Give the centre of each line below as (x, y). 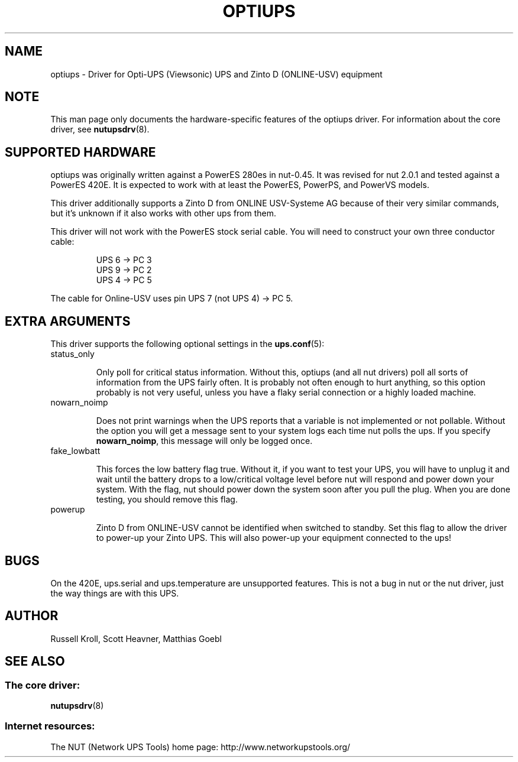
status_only (72, 354)
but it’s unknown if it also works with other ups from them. (164, 213)
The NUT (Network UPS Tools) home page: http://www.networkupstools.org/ (200, 747)
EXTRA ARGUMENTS (68, 321)
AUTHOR (32, 616)
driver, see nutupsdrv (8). (100, 129)
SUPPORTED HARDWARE (80, 152)
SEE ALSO (35, 662)
